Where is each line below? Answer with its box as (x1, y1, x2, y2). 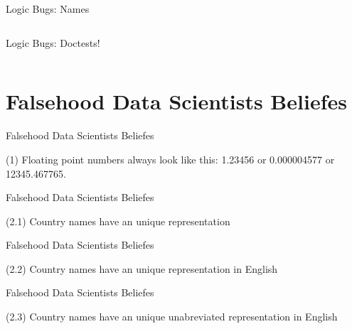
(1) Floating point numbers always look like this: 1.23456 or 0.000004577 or (6, 151, 335, 166)
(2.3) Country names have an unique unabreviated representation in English (6, 309, 338, 324)
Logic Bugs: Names (6, 1, 90, 16)
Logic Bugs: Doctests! (6, 35, 100, 50)
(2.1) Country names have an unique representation (6, 213, 230, 228)
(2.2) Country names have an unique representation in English (6, 261, 278, 276)
